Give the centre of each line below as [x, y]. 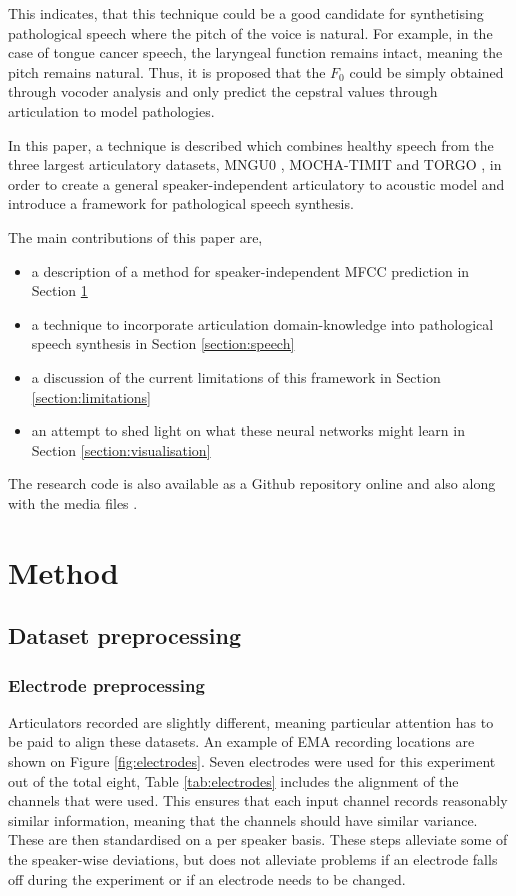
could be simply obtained [426, 71]
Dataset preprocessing [125, 635]
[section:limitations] [91, 396]
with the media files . [73, 502]
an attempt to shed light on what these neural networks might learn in [248, 430]
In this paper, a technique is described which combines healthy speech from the [251, 144]
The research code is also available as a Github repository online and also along [252, 483]
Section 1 [59, 290]
